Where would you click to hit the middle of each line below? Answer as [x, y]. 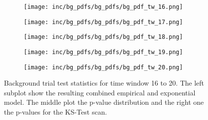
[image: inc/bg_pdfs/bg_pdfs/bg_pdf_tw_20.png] [104, 67]
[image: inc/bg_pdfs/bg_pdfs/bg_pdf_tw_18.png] [104, 37]
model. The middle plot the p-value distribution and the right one [104, 102]
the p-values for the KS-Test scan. [56, 112]
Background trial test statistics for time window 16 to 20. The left [104, 83]
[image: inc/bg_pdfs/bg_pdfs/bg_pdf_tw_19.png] [104, 52]
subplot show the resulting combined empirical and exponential [100, 92]
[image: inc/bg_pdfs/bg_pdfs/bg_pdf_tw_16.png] [104, 7]
